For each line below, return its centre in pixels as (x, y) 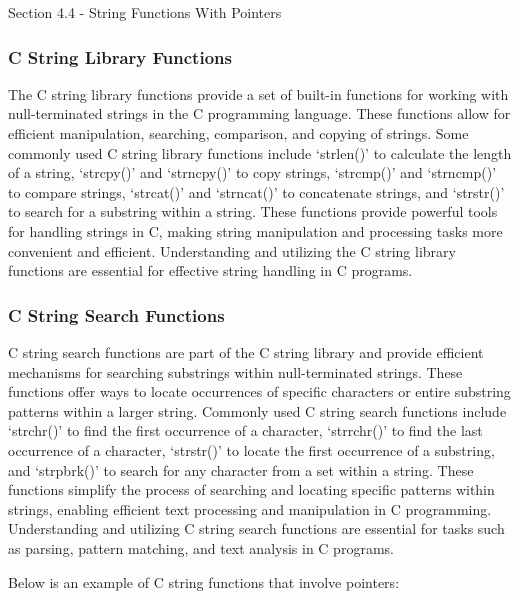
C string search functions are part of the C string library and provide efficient (246, 351)
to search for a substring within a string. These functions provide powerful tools (253, 211)
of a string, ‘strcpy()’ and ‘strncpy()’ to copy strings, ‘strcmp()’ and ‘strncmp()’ (252, 172)
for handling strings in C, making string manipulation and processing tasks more (255, 230)
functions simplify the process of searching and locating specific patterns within (251, 489)
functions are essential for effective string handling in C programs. (210, 270)
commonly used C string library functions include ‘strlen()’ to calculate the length (260, 152)
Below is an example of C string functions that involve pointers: (204, 581)
